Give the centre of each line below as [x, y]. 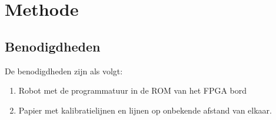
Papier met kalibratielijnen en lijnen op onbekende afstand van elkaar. [145, 110]
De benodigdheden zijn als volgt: [64, 71]
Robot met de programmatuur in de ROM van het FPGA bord [133, 90]
